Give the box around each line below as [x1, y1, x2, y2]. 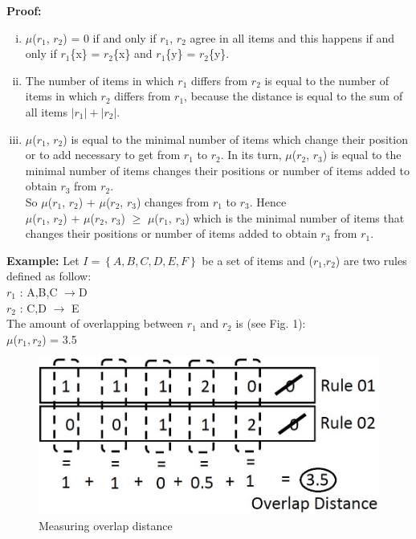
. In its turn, [220, 146, 282, 163]
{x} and [113, 45, 153, 62]
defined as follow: [6, 267, 92, 284]
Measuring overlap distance [39, 517, 173, 534]
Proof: [6, 2, 42, 18]
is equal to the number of [264, 71, 389, 88]
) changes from [136, 193, 210, 210]
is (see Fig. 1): [235, 315, 306, 332]
